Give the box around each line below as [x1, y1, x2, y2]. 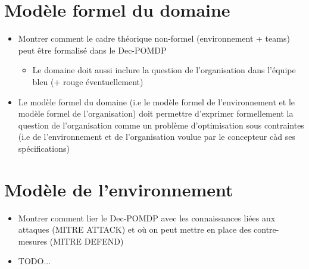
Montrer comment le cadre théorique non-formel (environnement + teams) [18, 32, 290, 45]
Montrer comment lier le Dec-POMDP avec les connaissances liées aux [18, 211, 276, 224]
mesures [18, 234, 48, 247]
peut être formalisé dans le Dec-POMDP [18, 43, 167, 56]
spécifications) [18, 142, 70, 154]
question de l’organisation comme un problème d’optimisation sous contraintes [18, 118, 304, 131]
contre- [254, 223, 279, 236]
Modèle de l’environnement [4, 177, 233, 201]
